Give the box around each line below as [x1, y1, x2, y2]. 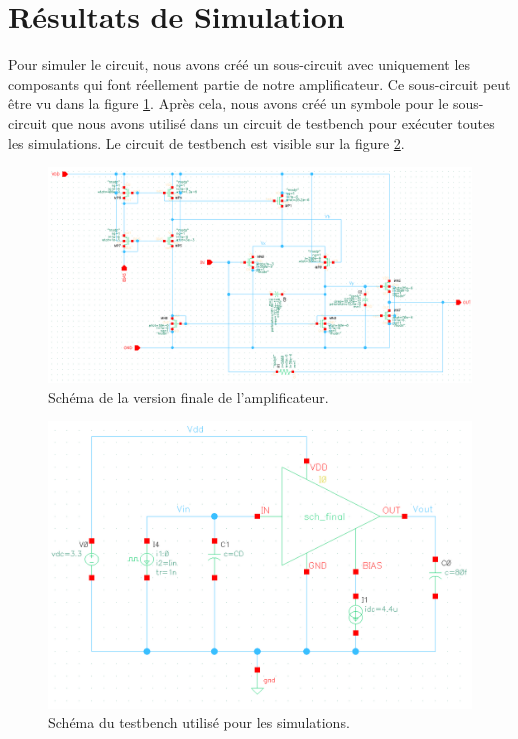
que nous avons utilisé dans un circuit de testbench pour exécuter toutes [51, 112, 495, 133]
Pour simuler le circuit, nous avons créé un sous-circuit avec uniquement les [8, 54, 471, 75]
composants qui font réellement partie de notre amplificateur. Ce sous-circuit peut [8, 73, 511, 94]
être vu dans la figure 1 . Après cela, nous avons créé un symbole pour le [8, 93, 449, 114]
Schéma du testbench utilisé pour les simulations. [48, 712, 350, 733]
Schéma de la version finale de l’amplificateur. [48, 386, 329, 407]
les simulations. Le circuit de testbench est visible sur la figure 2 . [8, 132, 405, 153]
